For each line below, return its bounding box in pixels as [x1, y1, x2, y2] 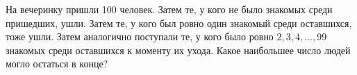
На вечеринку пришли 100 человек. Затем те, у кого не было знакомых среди [6, 2, 333, 16]
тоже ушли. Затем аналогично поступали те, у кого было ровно [6, 29, 274, 44]
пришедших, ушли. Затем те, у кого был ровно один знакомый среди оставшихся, [6, 15, 352, 30]
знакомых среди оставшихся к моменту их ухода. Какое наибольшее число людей [6, 42, 351, 57]
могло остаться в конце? [6, 56, 108, 71]
